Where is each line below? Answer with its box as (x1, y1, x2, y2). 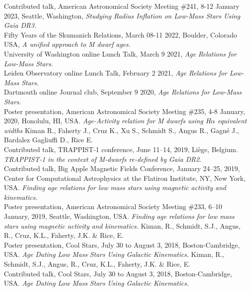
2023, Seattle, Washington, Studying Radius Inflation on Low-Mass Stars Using (4, 10, 240, 20)
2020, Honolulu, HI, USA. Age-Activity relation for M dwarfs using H (4, 116, 211, 126)
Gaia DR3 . (4, 20, 36, 30)
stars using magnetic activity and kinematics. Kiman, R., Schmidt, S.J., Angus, (4, 220, 241, 231)
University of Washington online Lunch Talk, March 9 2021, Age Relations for (4, 48, 237, 58)
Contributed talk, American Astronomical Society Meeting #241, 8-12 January (4, 1, 240, 11)
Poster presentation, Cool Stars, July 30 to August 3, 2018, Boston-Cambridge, (4, 239, 240, 250)
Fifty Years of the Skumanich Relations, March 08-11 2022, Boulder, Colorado (4, 29, 237, 39)
